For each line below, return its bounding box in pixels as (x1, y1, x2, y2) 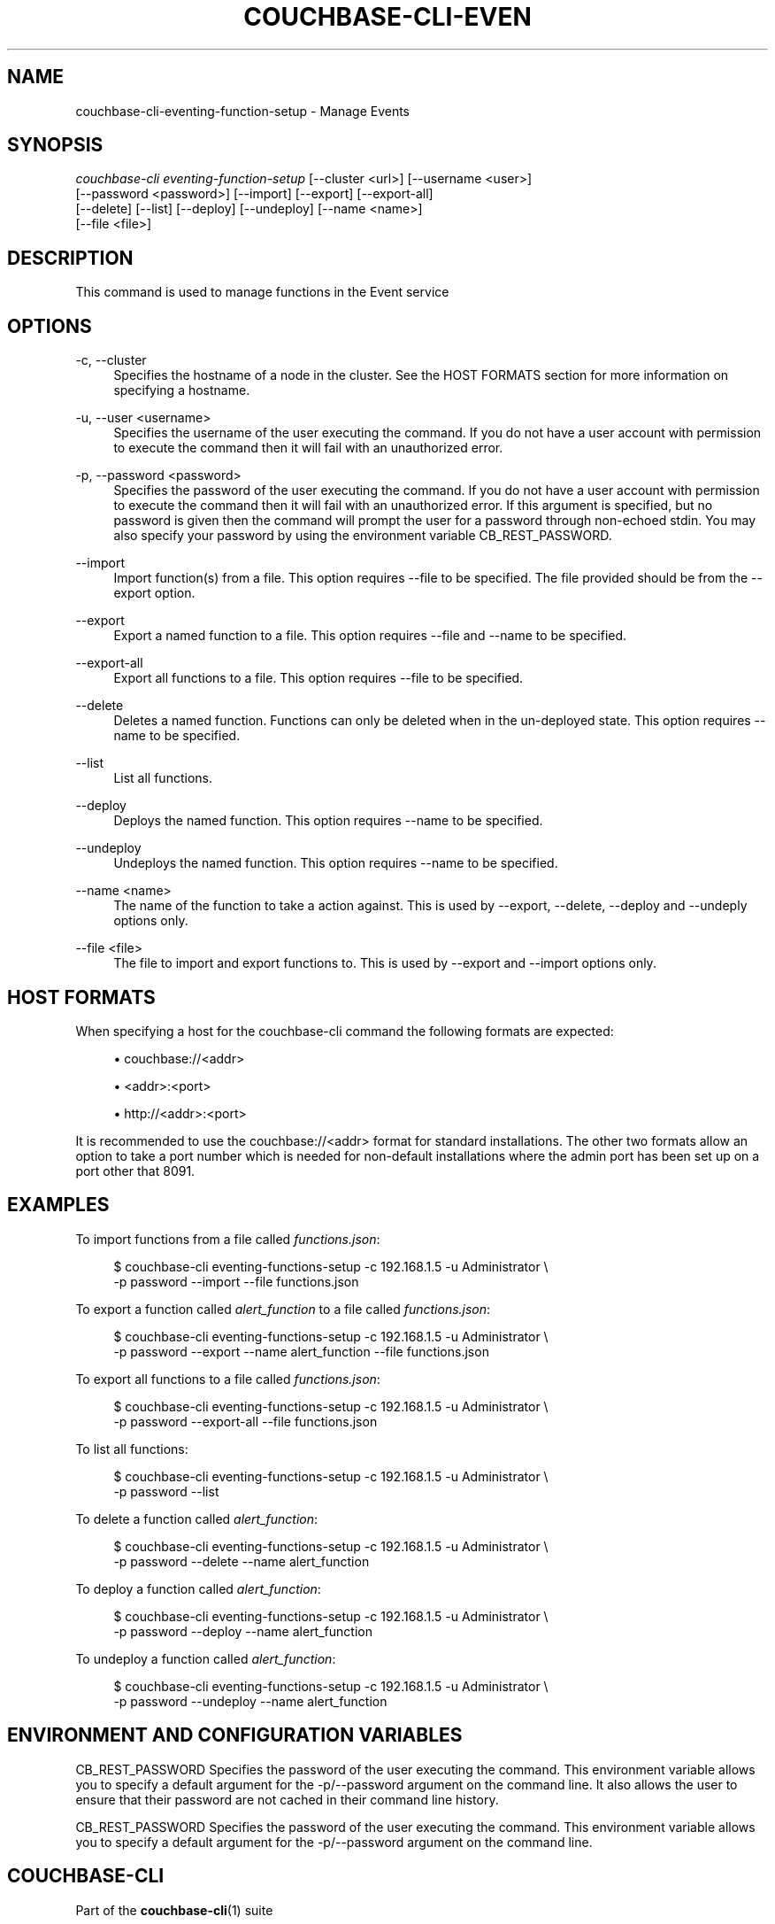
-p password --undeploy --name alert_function (113, 1693, 387, 1709)
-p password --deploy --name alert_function (113, 1623, 372, 1639)
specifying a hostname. (113, 382, 250, 398)
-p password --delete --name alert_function (113, 1553, 370, 1569)
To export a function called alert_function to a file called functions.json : (75, 1301, 491, 1317)
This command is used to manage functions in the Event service (75, 284, 449, 300)
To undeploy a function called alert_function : (75, 1650, 336, 1666)
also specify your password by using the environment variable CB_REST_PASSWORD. (113, 528, 612, 544)
